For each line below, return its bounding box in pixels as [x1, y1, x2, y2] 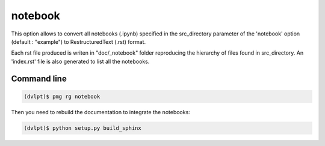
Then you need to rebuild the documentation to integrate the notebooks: [11, 108, 191, 115]
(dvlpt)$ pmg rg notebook [23, 93, 101, 100]
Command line [11, 73, 67, 84]
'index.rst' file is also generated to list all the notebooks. [11, 58, 150, 65]
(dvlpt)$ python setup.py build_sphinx [23, 124, 141, 132]
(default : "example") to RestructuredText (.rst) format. [11, 38, 146, 45]
